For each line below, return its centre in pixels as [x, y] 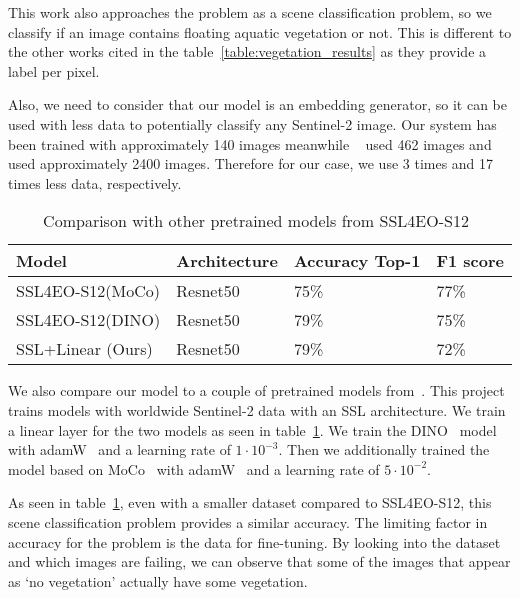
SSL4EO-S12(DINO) [88, 320]
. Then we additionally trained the [384, 449]
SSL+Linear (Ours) [84, 349]
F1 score [470, 261]
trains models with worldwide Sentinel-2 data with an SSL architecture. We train [257, 409]
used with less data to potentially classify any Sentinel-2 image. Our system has [252, 123]
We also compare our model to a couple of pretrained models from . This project [256, 390]
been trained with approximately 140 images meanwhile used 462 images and [250, 143]
